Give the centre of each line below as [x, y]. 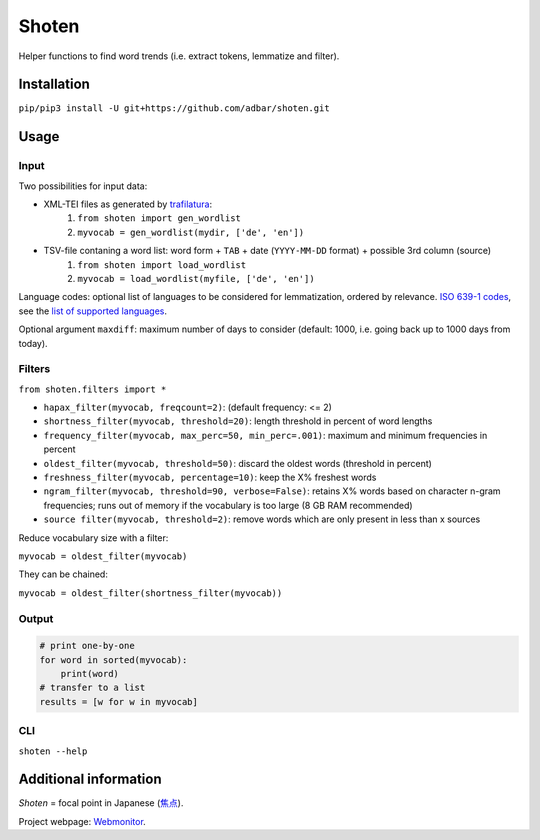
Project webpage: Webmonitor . [82, 821]
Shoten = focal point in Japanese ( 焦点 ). [101, 803]
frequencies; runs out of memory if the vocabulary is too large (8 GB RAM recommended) [228, 505]
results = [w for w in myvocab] [119, 701]
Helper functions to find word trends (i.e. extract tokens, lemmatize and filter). [179, 56]
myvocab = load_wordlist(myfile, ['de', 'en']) [196, 278]
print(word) [90, 674]
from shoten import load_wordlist [162, 264]
